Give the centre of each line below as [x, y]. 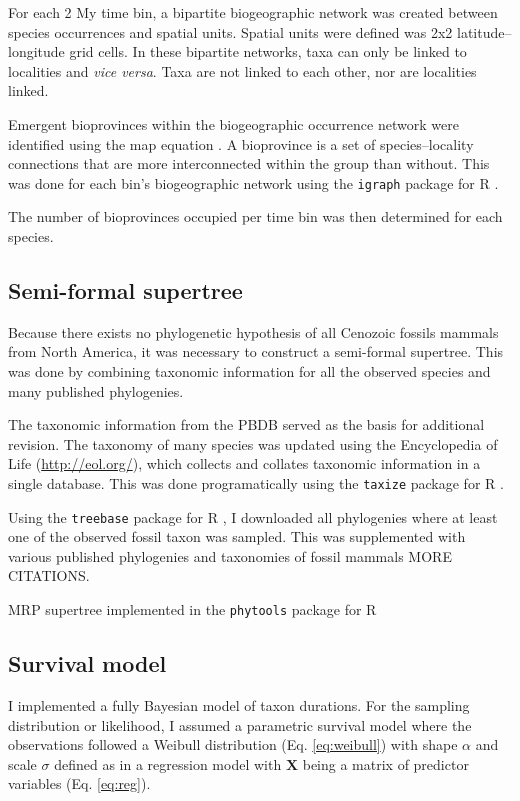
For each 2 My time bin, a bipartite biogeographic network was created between [253, 12]
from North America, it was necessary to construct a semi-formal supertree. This [256, 351]
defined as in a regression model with [168, 763]
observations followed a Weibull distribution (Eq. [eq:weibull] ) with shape [233, 744]
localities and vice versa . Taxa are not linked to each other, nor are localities [242, 70]
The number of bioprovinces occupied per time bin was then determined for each [255, 216]
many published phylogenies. [96, 390]
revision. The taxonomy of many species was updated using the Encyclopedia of [253, 443]
